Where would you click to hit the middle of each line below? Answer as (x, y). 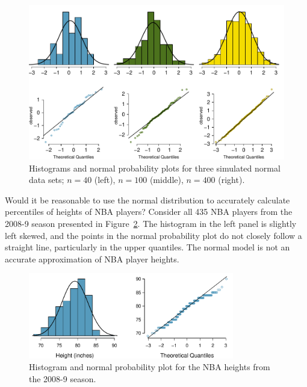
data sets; (47, 180)
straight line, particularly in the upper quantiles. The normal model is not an (147, 247)
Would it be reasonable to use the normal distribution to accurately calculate (147, 200)
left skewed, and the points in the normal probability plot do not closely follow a (153, 235)
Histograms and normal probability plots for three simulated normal (155, 168)
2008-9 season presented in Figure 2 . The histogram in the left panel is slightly (151, 223)
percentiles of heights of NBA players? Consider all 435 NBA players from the (149, 212)
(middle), (166, 180)
